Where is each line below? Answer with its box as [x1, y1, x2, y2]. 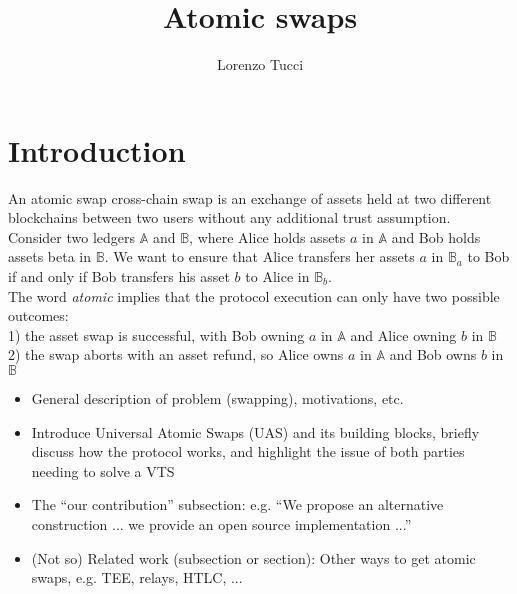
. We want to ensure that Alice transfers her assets [104, 246, 415, 267]
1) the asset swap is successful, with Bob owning [8, 324, 305, 345]
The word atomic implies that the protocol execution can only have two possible [8, 285, 500, 306]
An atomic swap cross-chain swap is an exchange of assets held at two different [8, 187, 492, 208]
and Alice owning [350, 324, 457, 345]
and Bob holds [391, 226, 481, 247]
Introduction [8, 129, 186, 170]
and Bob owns [389, 344, 477, 365]
